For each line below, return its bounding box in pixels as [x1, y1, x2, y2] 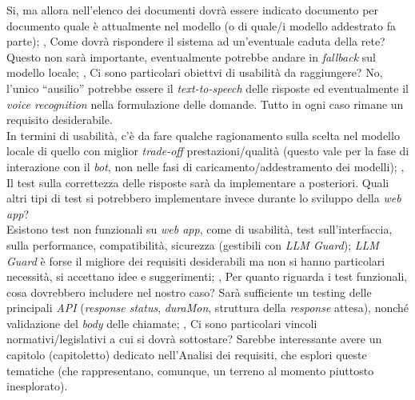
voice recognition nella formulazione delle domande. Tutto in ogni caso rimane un [6, 95, 404, 112]
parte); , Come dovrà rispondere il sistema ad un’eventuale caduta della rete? [6, 33, 385, 50]
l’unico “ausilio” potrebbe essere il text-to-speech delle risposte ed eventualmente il [6, 79, 409, 96]
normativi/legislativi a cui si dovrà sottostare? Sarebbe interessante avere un [6, 330, 382, 347]
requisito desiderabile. [6, 111, 113, 128]
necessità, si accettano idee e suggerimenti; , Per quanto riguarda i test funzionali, [6, 268, 408, 285]
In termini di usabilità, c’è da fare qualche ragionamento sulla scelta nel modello [6, 126, 400, 143]
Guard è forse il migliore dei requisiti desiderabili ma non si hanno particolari [6, 252, 385, 269]
